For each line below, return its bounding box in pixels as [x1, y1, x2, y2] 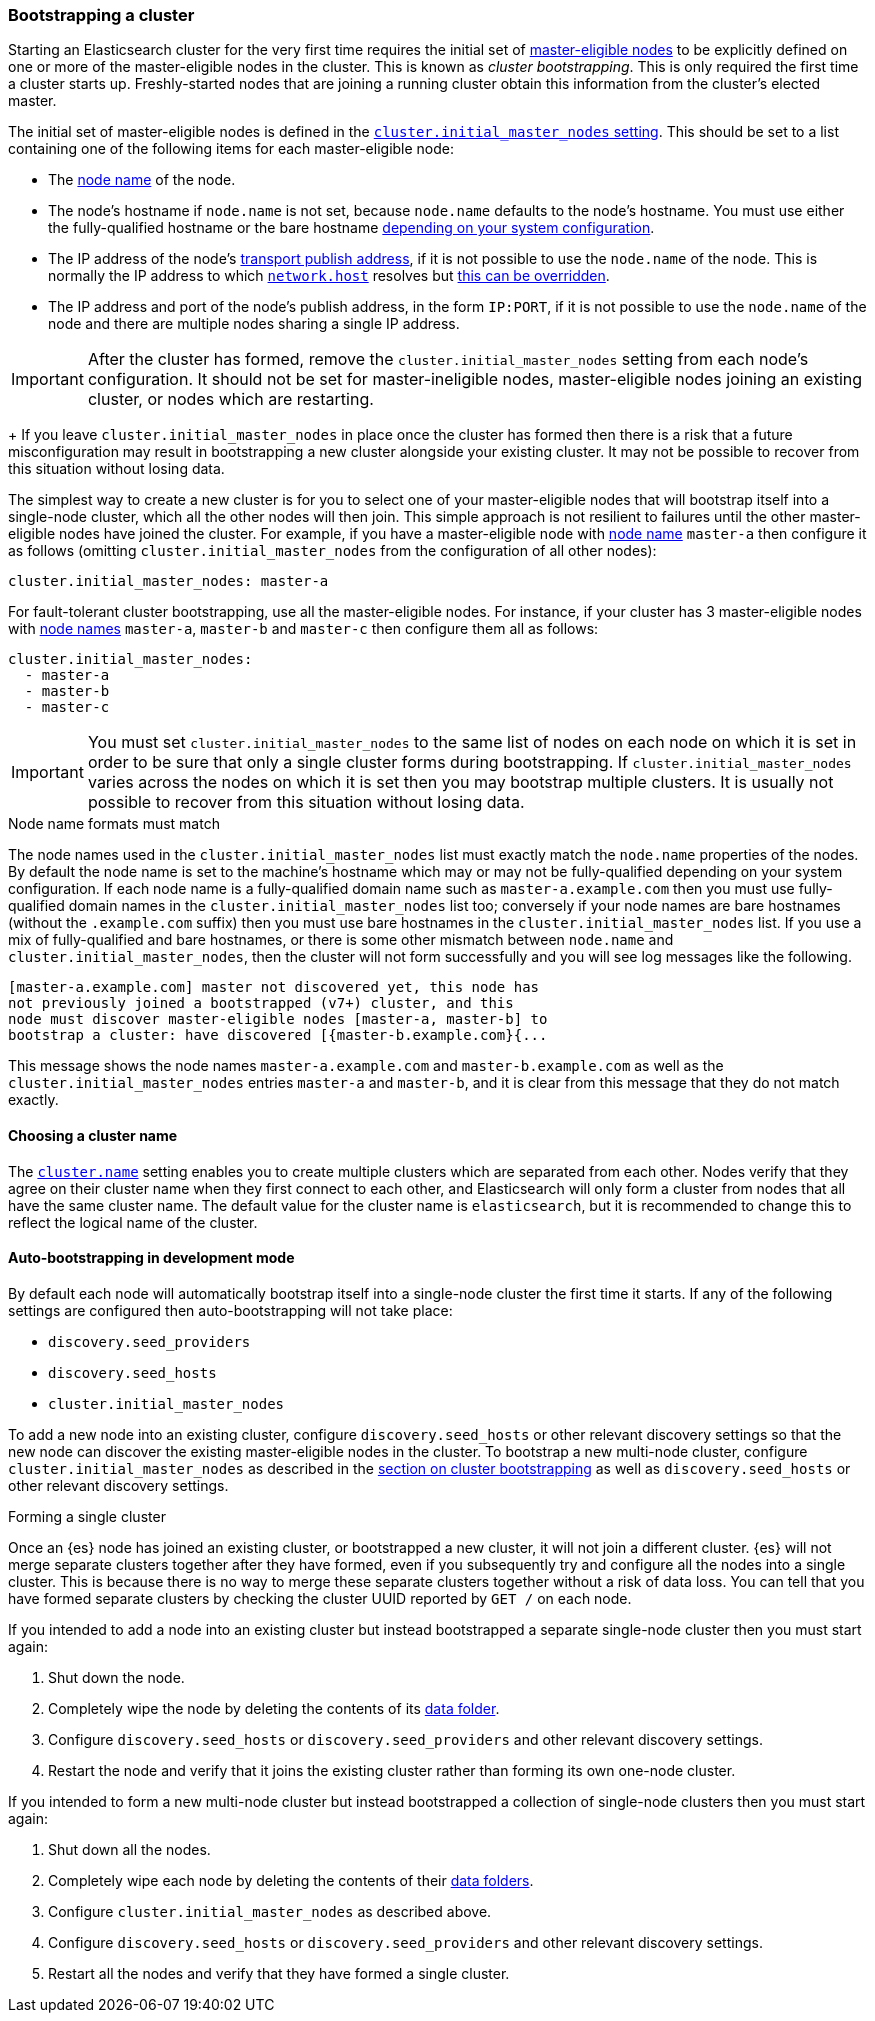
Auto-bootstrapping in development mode [8, 1249, 295, 1267]
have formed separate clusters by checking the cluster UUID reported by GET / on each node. [8, 1589, 632, 1607]
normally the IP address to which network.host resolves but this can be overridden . [48, 267, 610, 285]
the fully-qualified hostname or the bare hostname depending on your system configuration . [48, 219, 655, 237]
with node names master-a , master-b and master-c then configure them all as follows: [8, 620, 599, 638]
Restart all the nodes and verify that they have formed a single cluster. [48, 1964, 510, 1982]
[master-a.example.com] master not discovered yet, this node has [8, 979, 540, 996]
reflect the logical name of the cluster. [8, 1213, 258, 1231]
